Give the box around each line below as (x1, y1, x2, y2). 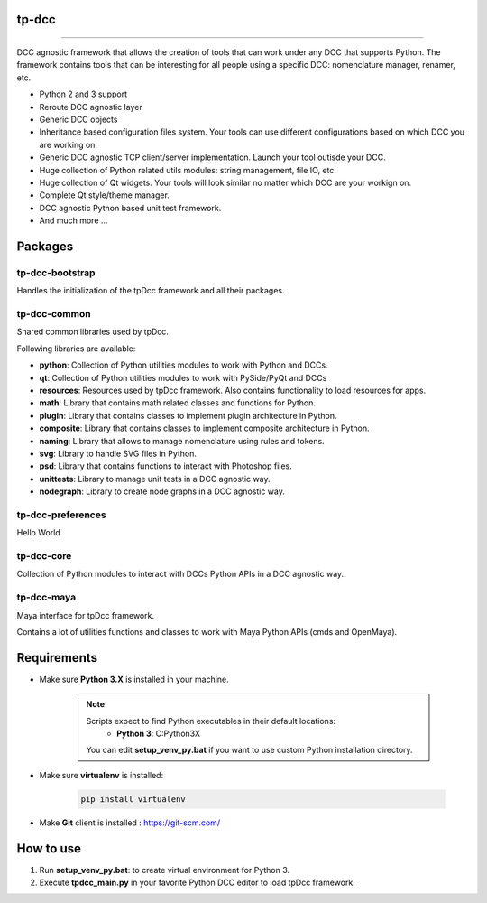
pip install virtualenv (80, 794, 187, 804)
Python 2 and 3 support (39, 88, 128, 99)
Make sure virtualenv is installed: (39, 769, 164, 780)
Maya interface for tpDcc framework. (16, 610, 155, 620)
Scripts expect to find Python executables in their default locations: (86, 715, 336, 726)
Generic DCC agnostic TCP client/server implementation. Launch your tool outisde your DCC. (39, 152, 387, 163)
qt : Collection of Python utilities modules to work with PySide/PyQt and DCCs (39, 372, 327, 383)
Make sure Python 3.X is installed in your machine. (39, 674, 229, 684)
